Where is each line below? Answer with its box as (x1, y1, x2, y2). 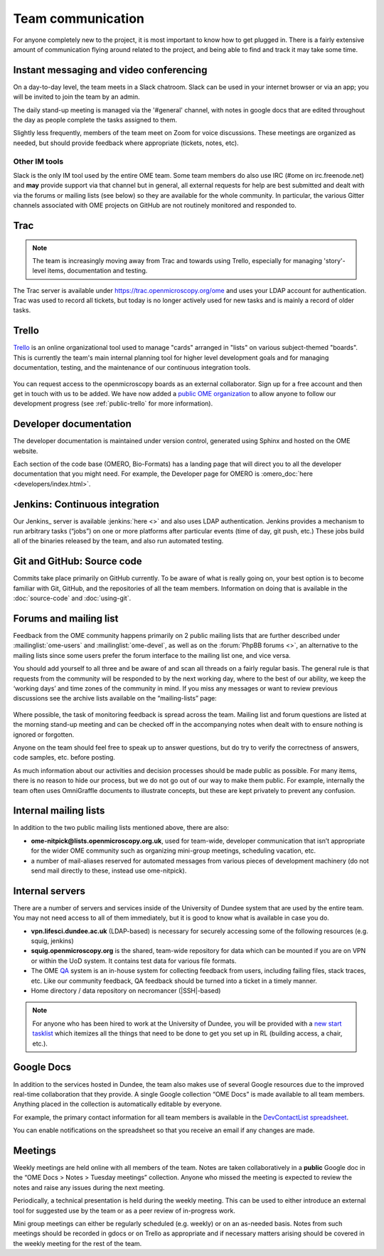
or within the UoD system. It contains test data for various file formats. (31, 957, 237, 965)
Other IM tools (13, 156, 64, 166)
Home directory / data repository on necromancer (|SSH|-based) (31, 986, 221, 995)
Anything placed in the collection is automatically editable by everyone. (13, 1100, 222, 1109)
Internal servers (13, 885, 85, 897)
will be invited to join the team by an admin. (13, 92, 140, 101)
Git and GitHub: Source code (13, 555, 142, 568)
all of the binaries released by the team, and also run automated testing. (13, 537, 224, 545)
